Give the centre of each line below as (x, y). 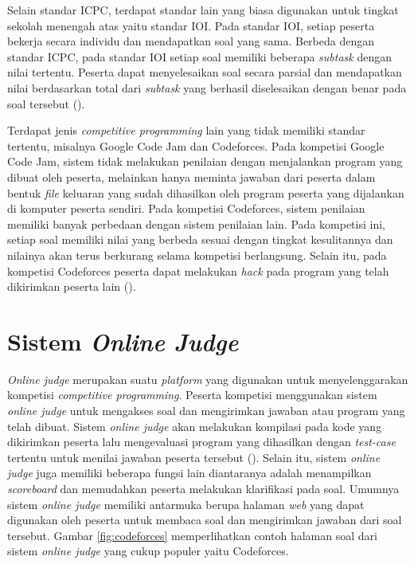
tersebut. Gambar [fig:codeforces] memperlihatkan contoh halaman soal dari (192, 535)
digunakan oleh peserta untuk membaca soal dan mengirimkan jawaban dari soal (205, 520)
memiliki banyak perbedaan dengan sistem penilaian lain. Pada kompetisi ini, (196, 223)
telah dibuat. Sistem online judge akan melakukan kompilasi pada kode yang (195, 426)
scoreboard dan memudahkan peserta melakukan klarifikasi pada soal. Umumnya (203, 488)
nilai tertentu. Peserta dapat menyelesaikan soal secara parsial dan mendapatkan (205, 72)
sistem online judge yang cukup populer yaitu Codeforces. (148, 551)
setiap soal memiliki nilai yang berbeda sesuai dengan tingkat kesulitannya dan (200, 239)
